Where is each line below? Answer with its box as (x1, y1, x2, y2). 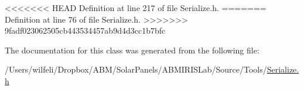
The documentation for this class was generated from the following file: (5, 44, 259, 56)
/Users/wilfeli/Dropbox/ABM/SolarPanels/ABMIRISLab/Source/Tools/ (5, 63, 267, 75)
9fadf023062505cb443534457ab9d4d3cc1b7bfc (5, 24, 166, 37)
